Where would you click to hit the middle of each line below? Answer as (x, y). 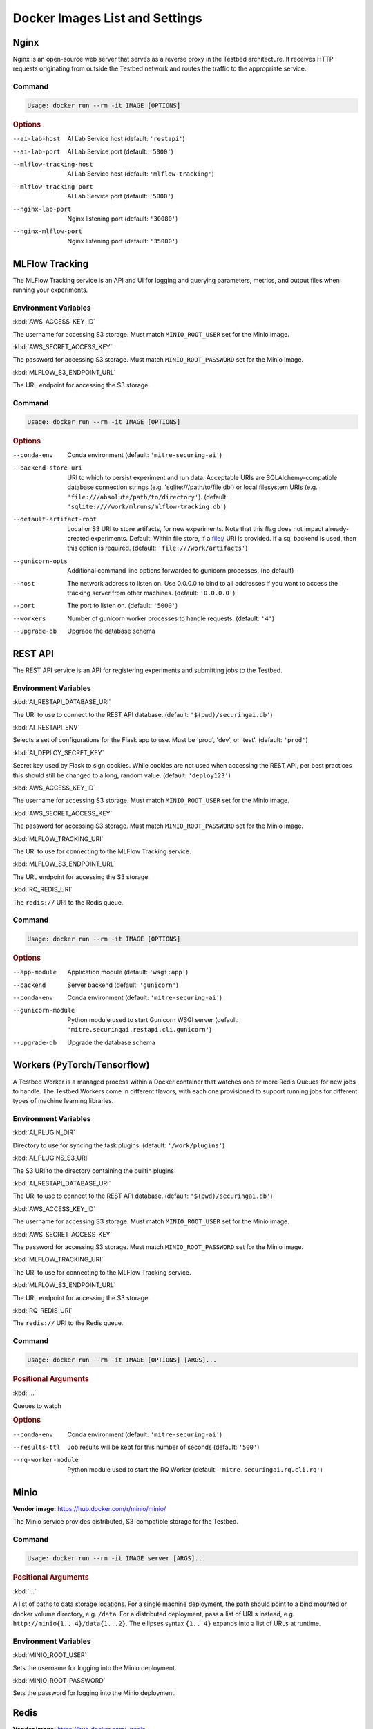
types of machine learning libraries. (63, 1101)
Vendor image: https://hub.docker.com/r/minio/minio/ (89, 1508)
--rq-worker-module (46, 1460)
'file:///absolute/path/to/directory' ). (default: (147, 497)
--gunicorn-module (44, 1010)
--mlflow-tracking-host (53, 165)
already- (337, 528)
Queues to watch (37, 1406)
